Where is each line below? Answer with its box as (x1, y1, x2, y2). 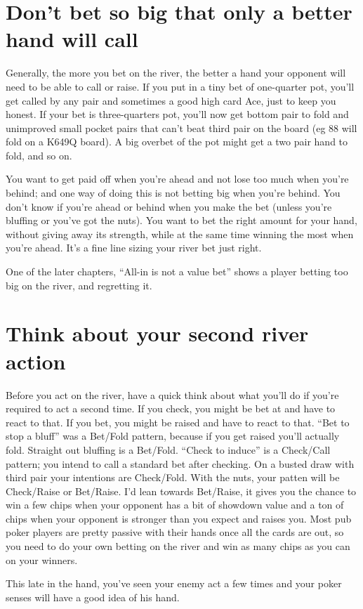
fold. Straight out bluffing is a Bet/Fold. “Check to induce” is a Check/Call (6, 442, 331, 457)
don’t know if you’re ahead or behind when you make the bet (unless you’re (6, 199, 332, 214)
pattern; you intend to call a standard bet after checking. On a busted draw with (6, 456, 355, 471)
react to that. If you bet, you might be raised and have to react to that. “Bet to (6, 414, 350, 429)
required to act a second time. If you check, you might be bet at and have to (6, 401, 336, 416)
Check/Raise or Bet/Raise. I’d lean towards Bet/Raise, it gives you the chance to (6, 483, 357, 498)
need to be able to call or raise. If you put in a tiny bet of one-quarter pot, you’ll (6, 79, 355, 93)
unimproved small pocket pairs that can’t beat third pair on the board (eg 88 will (6, 120, 357, 135)
